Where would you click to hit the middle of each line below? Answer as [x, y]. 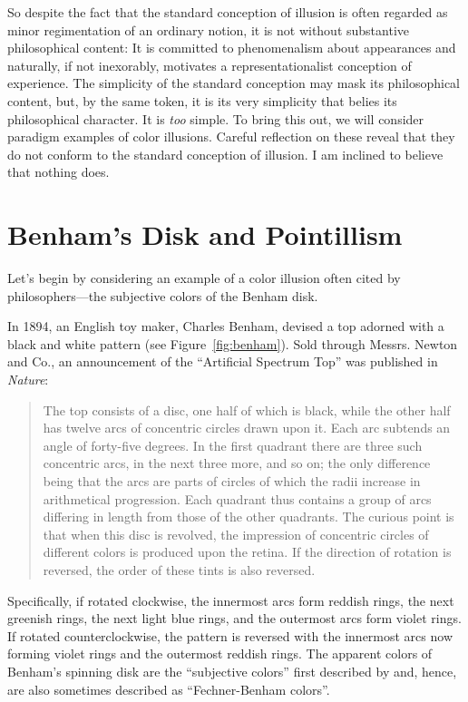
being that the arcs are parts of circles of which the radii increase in [232, 481]
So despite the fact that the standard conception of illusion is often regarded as [228, 12]
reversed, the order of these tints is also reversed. [179, 569]
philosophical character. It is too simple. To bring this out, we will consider [216, 118]
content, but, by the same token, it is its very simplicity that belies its [202, 100]
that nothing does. [58, 172]
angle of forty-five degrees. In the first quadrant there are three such [233, 445]
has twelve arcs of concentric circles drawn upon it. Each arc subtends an [247, 428]
